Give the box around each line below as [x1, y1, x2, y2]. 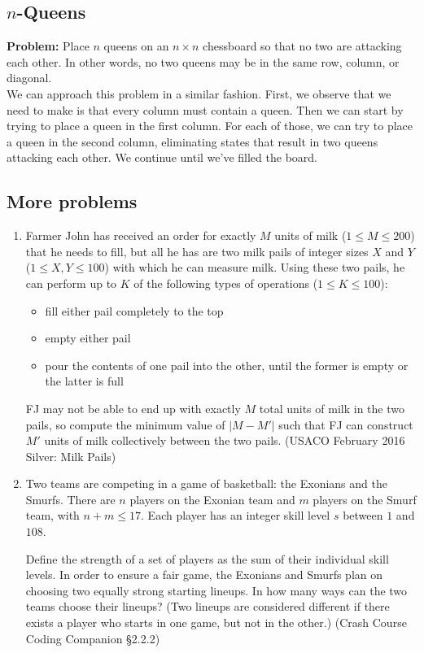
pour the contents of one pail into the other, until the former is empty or [45, 356, 409, 373]
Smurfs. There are [25, 490, 116, 507]
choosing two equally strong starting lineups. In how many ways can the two [25, 581, 408, 599]
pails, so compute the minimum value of [25, 416, 225, 433]
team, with [25, 507, 80, 524]
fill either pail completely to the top [45, 302, 224, 319]
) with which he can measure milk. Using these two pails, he [104, 259, 405, 276]
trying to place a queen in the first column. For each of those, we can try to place [7, 117, 413, 134]
